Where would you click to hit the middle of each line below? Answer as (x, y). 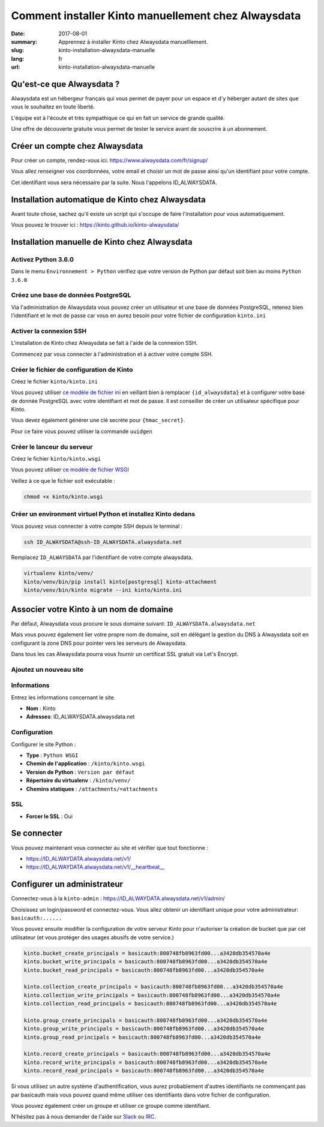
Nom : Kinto (41, 708)
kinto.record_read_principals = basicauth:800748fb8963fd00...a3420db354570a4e (144, 1071)
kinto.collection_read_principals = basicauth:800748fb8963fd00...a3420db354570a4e (150, 1004)
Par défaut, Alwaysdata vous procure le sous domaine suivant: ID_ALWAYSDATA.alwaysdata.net (133, 623)
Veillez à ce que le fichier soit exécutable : (63, 480)
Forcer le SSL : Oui (49, 816)
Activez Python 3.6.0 (43, 259)
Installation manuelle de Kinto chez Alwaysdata (102, 242)
